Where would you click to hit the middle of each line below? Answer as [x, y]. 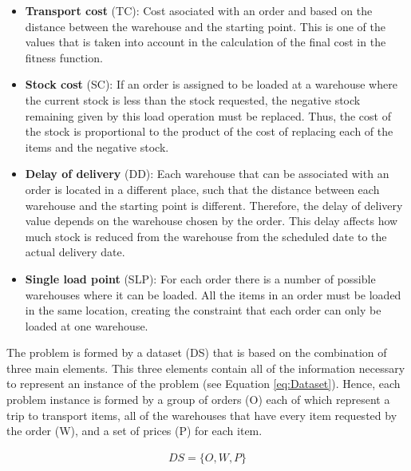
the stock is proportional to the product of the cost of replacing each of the [209, 131]
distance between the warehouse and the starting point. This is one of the [205, 26]
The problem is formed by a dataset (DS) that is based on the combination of [197, 352]
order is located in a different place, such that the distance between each [202, 189]
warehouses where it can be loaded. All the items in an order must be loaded [213, 294]
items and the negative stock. [97, 146]
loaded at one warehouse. [87, 325]
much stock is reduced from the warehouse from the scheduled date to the [206, 236]
